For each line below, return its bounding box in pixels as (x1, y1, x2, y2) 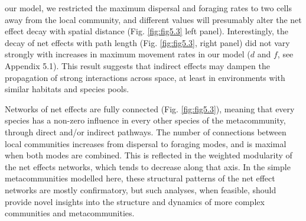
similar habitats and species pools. (5, 83, 129, 95)
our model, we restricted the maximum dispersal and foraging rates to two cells (5, 2, 292, 14)
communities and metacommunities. (5, 207, 135, 219)
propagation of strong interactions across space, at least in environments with (5, 71, 285, 83)
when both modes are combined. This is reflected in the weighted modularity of (5, 149, 292, 161)
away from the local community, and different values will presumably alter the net (5, 13, 302, 25)
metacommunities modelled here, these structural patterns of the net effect (5, 172, 275, 184)
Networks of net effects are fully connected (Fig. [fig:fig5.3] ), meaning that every (5, 102, 295, 115)
